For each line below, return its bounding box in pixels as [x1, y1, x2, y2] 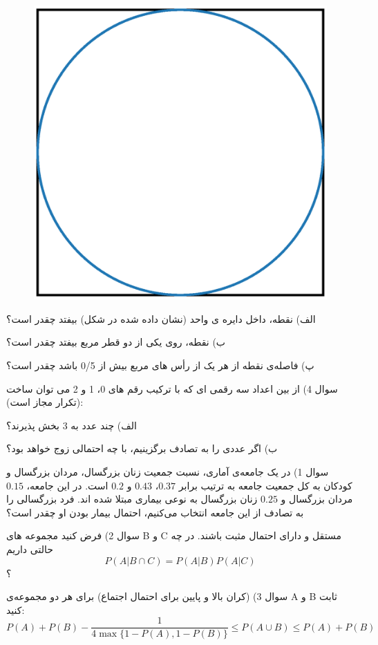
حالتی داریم [6, 541, 53, 556]
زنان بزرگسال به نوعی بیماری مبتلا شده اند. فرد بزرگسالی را [6, 492, 258, 506]
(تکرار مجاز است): [6, 395, 84, 409]
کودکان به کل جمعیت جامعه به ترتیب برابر [178, 478, 352, 492]
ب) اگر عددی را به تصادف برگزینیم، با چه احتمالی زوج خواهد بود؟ [6, 441, 278, 456]
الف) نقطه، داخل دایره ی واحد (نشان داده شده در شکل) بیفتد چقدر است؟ [6, 311, 316, 326]
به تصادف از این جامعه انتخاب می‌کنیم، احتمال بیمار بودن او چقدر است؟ [6, 505, 304, 519]
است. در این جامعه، [26, 478, 108, 492]
